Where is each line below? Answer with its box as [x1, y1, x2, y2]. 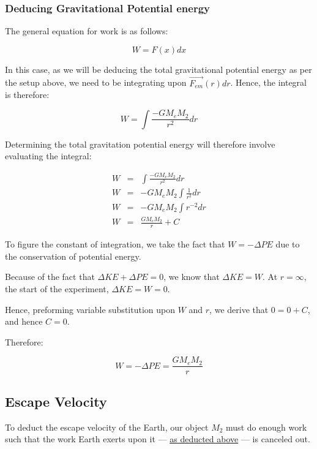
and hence [5, 315, 43, 328]
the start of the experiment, [5, 282, 109, 295]
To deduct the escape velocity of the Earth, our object [5, 420, 209, 433]
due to [275, 238, 300, 251]
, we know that [163, 270, 220, 283]
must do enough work [226, 420, 307, 433]
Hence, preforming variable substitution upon [5, 303, 175, 315]
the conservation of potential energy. [5, 249, 141, 262]
